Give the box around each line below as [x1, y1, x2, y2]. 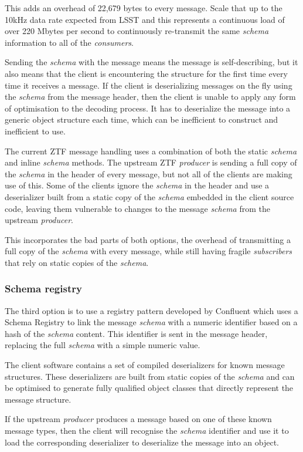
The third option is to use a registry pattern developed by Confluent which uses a [5, 304, 298, 316]
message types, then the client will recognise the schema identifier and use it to [5, 424, 289, 437]
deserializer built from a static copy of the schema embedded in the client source [5, 190, 294, 203]
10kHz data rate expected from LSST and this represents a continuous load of [5, 13, 285, 25]
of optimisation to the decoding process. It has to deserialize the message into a [5, 102, 291, 114]
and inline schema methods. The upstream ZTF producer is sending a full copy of [5, 156, 297, 168]
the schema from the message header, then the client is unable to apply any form [5, 90, 296, 103]
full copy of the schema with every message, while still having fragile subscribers [5, 245, 292, 257]
